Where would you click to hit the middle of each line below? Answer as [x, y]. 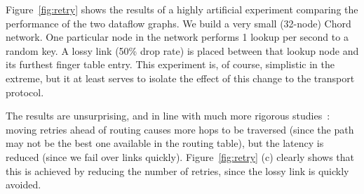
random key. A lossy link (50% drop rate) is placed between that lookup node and [182, 50]
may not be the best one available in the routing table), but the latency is [165, 143]
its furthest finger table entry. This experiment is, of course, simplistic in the [170, 64]
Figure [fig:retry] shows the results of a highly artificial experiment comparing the [182, 9]
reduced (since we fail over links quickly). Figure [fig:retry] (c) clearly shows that [180, 156]
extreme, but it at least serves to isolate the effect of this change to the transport [180, 78]
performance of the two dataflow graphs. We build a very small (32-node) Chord [178, 23]
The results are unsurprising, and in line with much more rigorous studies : [168, 116]
